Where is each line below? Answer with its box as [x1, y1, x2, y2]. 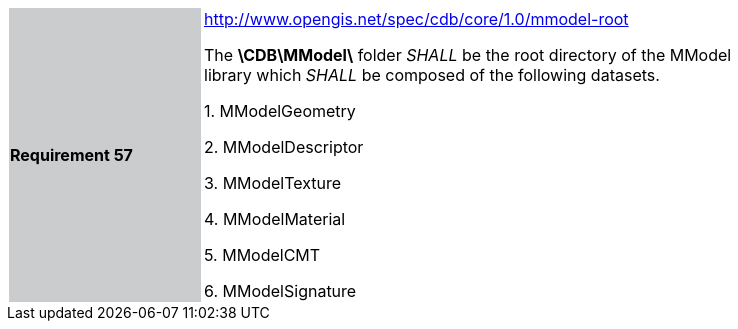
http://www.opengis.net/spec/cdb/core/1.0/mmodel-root [204, 9, 629, 29]
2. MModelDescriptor [204, 137, 364, 157]
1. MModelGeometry [204, 101, 356, 121]
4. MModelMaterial [204, 209, 346, 229]
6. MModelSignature [204, 281, 357, 301]
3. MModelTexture [204, 173, 342, 193]
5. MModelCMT [204, 245, 321, 265]
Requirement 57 [10, 145, 133, 165]
